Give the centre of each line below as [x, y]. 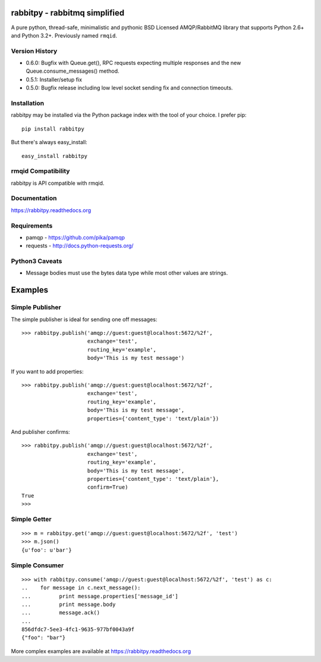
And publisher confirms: [41, 431]
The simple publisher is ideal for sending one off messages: [84, 319]
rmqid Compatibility [40, 171]
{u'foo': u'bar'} [47, 550]
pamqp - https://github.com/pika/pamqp [75, 237]
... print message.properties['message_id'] [100, 596]
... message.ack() [61, 613]
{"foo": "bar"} [44, 638]
